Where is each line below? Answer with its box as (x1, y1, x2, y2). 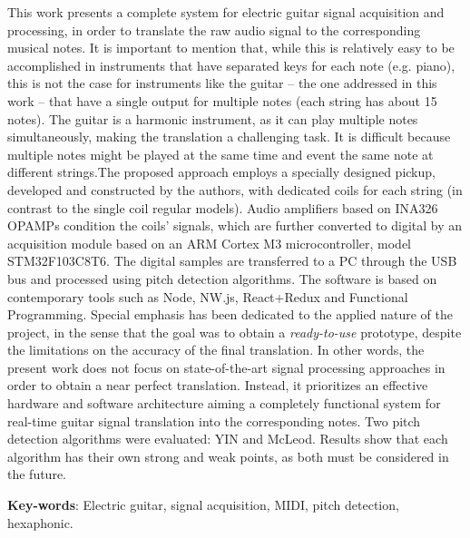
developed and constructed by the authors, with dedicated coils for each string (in (7, 180, 463, 199)
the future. (7, 465, 67, 484)
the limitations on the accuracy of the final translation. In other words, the (7, 340, 425, 359)
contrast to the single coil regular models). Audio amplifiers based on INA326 (7, 198, 438, 217)
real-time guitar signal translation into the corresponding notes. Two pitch (7, 411, 421, 430)
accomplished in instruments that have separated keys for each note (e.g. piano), (7, 55, 455, 74)
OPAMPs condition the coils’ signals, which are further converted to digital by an (7, 216, 463, 235)
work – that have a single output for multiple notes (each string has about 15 (7, 91, 437, 110)
